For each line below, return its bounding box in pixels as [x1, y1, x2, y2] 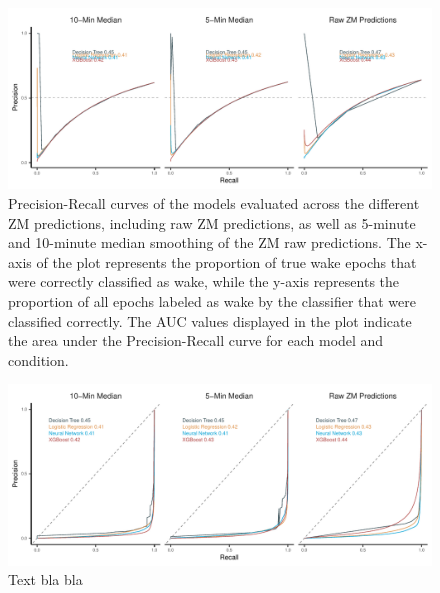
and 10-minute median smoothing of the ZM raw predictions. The [8, 232, 411, 253]
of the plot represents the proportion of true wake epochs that [36, 251, 417, 272]
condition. [8, 349, 69, 370]
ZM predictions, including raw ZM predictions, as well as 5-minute [8, 212, 416, 233]
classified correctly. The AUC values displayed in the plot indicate [8, 310, 412, 331]
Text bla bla [8, 569, 83, 590]
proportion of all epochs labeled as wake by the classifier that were [8, 290, 417, 311]
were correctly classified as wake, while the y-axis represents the [8, 271, 400, 292]
